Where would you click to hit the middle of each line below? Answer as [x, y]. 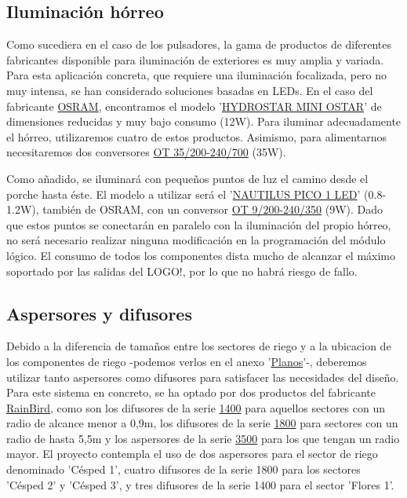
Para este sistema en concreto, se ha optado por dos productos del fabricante [191, 392]
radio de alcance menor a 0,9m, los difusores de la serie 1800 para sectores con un [202, 423]
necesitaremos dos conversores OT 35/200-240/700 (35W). [146, 152]
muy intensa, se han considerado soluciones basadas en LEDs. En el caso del [190, 90]
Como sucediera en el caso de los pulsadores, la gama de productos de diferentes [199, 44]
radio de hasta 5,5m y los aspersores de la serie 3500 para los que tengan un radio [203, 438]
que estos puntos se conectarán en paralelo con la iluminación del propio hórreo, [199, 224]
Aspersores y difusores [99, 313]
